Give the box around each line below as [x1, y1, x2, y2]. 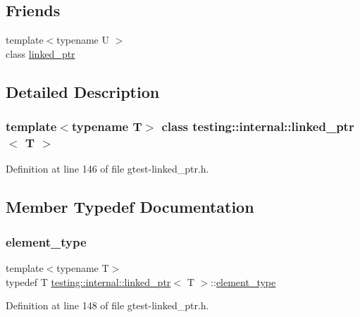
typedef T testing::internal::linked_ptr [6, 274, 171, 289]
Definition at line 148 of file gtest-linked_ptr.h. [6, 298, 209, 313]
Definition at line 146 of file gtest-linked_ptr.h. [6, 161, 209, 176]
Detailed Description [6, 80, 160, 102]
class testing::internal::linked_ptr [161, 118, 354, 135]
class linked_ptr [6, 46, 75, 61]
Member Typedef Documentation [6, 196, 254, 218]
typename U [56, 32, 109, 47]
